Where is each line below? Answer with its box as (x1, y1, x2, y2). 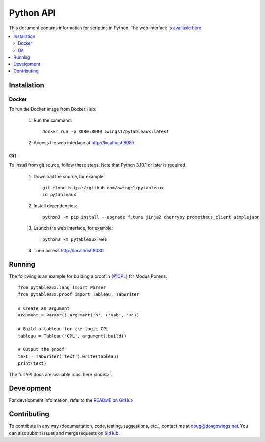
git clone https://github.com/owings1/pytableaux (42, 185, 164, 190)
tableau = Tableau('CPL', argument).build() (18, 333, 127, 339)
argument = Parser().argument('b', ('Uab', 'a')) (18, 313, 140, 318)
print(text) (18, 361, 47, 366)
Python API (9, 7, 56, 18)
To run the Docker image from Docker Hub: (9, 106, 97, 112)
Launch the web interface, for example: (33, 225, 113, 231)
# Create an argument (18, 305, 70, 311)
